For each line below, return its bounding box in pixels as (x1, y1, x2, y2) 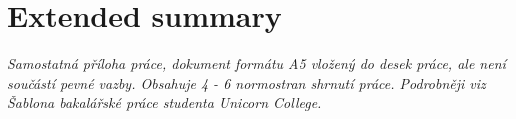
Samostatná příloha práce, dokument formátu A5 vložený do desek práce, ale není (7, 53, 506, 74)
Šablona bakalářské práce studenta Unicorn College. (7, 92, 322, 113)
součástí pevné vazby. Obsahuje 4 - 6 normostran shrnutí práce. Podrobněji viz (7, 72, 486, 93)
